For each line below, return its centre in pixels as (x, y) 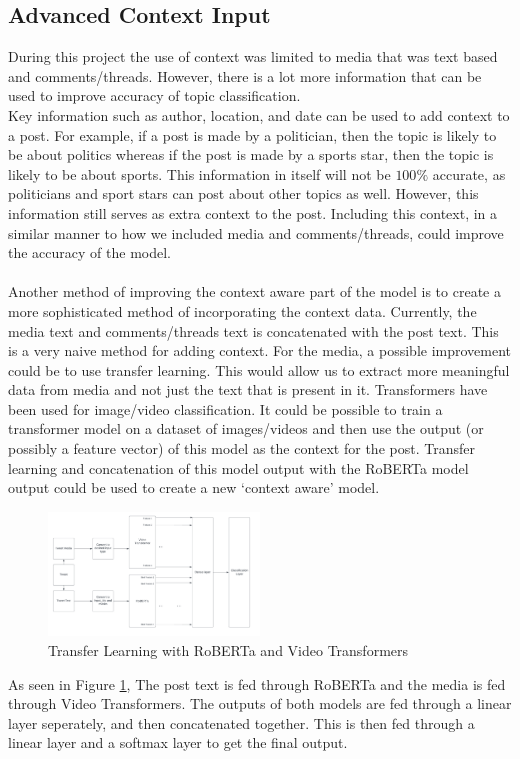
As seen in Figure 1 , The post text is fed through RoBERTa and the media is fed (257, 683)
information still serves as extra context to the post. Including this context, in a (253, 212)
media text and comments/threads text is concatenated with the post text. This (253, 330)
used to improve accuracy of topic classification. (154, 95)
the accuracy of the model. (89, 252)
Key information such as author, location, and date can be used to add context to (259, 114)
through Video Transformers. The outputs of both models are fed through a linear (260, 703)
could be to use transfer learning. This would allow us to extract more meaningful (259, 369)
